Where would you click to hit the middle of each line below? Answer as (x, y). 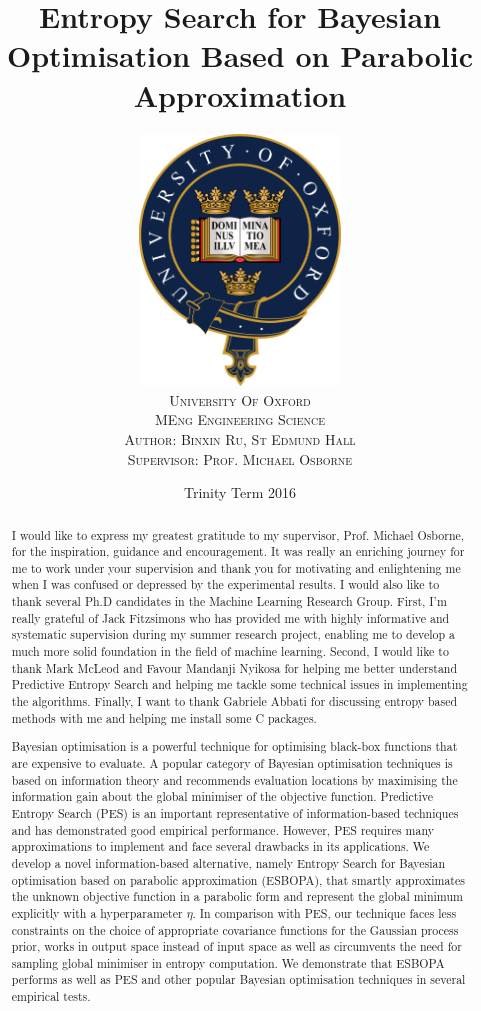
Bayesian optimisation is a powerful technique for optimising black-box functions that (234, 746)
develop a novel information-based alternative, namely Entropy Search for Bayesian (228, 862)
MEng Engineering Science (240, 419)
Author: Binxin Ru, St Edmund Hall (240, 438)
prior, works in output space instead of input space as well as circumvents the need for (236, 946)
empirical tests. (51, 996)
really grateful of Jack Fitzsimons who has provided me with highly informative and (230, 617)
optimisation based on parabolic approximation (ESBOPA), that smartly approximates (238, 879)
